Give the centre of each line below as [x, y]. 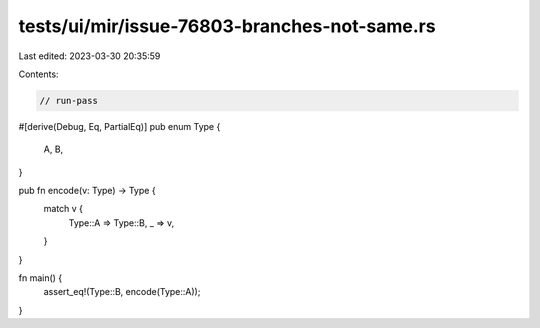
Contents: [38, 74]
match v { [63, 209]
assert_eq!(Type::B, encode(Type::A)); [122, 292]
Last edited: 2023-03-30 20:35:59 [89, 56]
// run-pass [69, 100]
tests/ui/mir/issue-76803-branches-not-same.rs [227, 26]
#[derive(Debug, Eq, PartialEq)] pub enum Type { [119, 126]
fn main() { [40, 278]
